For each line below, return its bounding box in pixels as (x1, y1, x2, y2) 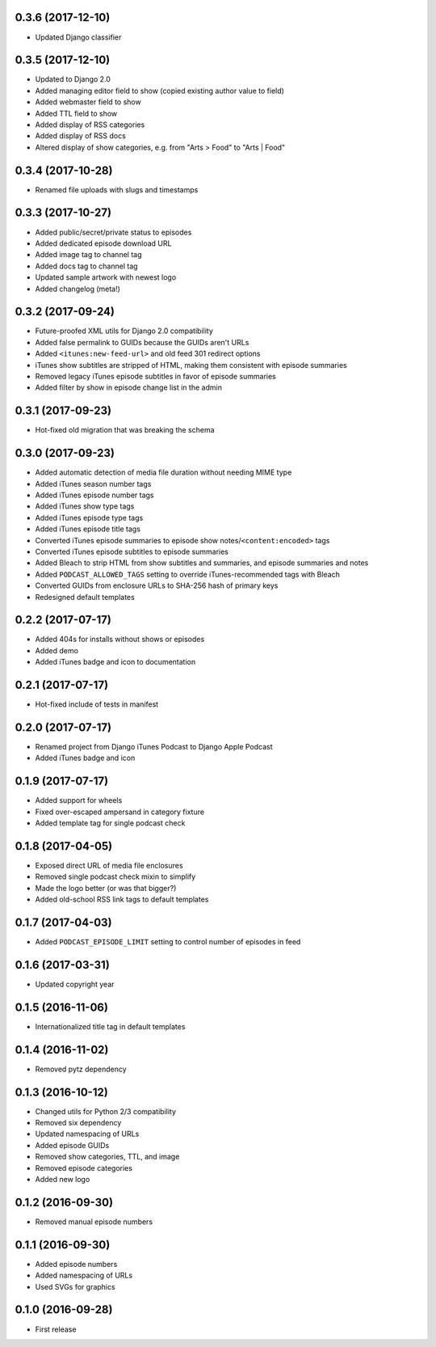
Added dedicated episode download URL (35, 239, 172, 248)
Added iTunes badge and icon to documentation (35, 657, 196, 667)
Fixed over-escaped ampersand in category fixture (35, 807, 205, 817)
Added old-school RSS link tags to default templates (35, 894, 209, 905)
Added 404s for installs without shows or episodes (35, 635, 205, 644)
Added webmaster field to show (35, 97, 141, 107)
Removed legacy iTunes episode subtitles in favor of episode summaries (35, 372, 276, 381)
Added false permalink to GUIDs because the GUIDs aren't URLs (35, 337, 249, 347)
